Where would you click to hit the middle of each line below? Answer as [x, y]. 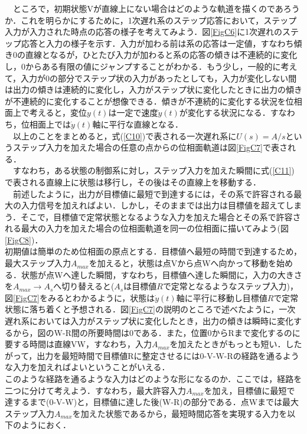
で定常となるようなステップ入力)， [230, 286]
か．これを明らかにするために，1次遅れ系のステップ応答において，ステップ [151, 20]
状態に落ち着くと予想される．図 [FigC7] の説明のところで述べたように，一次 [150, 309]
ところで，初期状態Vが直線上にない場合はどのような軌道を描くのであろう [156, 8]
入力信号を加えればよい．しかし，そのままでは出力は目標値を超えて [153, 205]
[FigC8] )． [24, 239]
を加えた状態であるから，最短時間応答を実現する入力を [180, 413]
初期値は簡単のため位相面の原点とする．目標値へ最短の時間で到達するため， [153, 251]
